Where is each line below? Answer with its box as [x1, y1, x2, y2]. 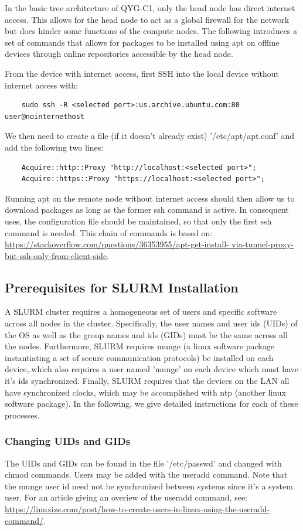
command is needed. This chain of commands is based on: [5, 226, 213, 239]
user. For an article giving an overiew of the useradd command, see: [5, 491, 247, 503]
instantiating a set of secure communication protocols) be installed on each [5, 351, 274, 363]
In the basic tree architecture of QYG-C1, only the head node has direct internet [5, 2, 295, 13]
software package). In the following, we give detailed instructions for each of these [5, 397, 298, 410]
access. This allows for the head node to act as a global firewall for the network [5, 13, 290, 25]
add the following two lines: [5, 141, 104, 153]
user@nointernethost [5, 112, 85, 121]
